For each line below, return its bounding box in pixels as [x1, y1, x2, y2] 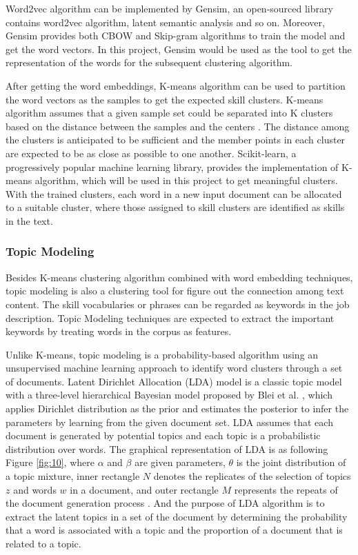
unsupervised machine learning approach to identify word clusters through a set [6, 361, 343, 375]
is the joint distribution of [236, 455, 346, 470]
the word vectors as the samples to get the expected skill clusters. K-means [6, 92, 324, 106]
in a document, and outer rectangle [70, 482, 219, 496]
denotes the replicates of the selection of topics [153, 469, 351, 483]
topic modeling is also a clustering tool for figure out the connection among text [6, 283, 344, 298]
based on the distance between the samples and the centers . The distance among [6, 119, 350, 133]
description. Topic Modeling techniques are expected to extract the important [6, 310, 335, 325]
